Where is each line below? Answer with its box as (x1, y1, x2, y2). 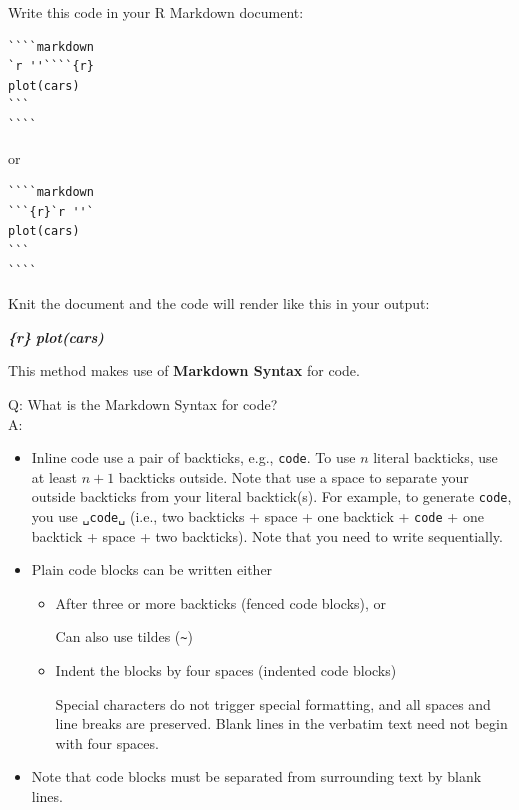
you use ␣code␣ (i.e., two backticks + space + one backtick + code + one (31, 506, 484, 526)
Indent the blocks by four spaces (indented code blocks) (55, 660, 397, 681)
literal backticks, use (373, 447, 498, 468)
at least (31, 466, 77, 487)
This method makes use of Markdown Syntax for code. (8, 360, 360, 381)
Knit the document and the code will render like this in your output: (8, 293, 430, 314)
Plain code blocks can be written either (31, 559, 273, 580)
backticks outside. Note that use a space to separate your (118, 466, 469, 487)
